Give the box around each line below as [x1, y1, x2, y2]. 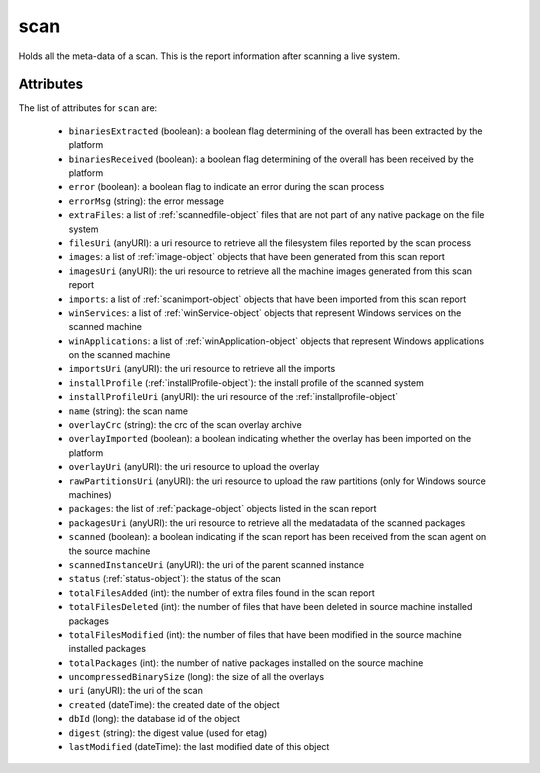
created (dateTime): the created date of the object [68, 698, 280, 710]
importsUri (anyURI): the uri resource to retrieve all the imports [68, 363, 336, 375]
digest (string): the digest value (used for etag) [68, 726, 268, 739]
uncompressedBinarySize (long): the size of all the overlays [68, 671, 325, 683]
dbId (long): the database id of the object [68, 713, 240, 725]
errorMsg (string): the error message [68, 195, 225, 207]
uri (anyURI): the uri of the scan [68, 685, 204, 697]
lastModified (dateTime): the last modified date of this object [68, 741, 330, 753]
